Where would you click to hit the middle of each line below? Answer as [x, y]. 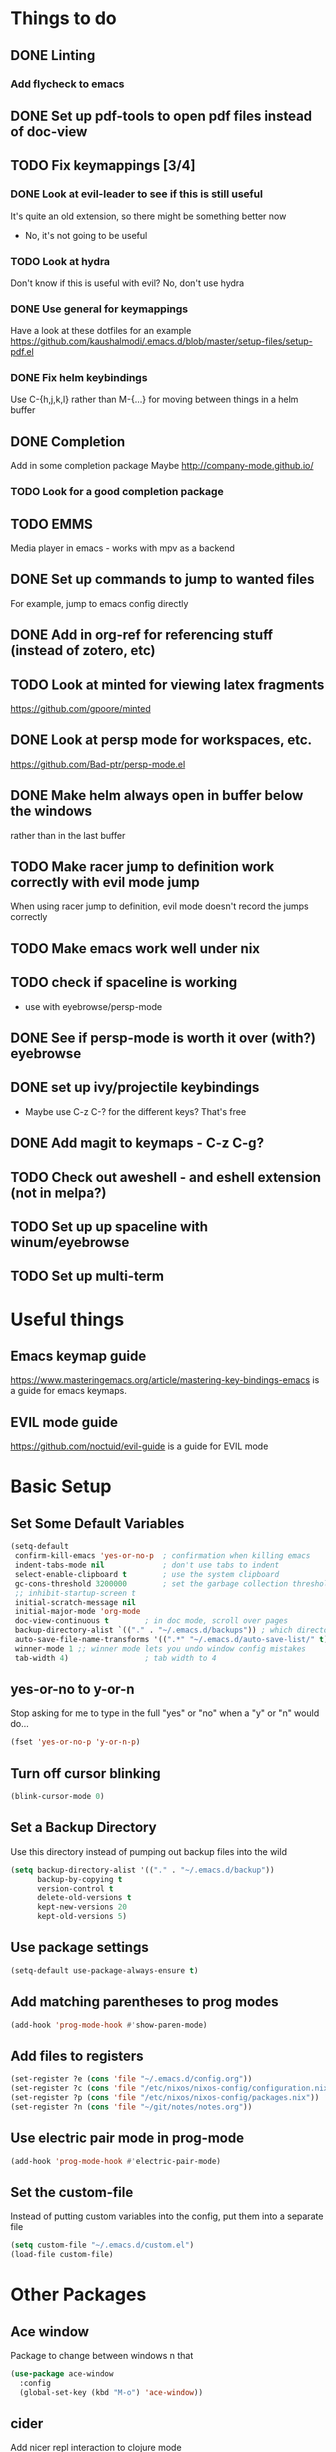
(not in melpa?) [58, 1192]
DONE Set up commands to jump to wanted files [162, 579]
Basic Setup [61, 1486]
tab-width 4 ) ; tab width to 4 [115, 1658]
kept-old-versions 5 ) [82, 1917]
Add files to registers [77, 2055]
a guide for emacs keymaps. [68, 1391]
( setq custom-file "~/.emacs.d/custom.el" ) [102, 2245]
